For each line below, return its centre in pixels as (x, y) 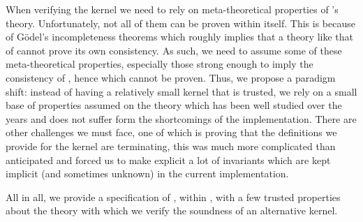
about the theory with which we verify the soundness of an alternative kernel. (172, 210)
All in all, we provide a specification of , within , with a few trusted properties (173, 197)
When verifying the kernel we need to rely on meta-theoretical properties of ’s (172, 9)
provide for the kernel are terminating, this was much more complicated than (171, 146)
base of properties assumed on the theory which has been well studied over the (174, 105)
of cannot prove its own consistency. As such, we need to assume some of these (174, 50)
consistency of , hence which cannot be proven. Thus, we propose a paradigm (171, 77)
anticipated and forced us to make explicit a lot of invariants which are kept (168, 160)
